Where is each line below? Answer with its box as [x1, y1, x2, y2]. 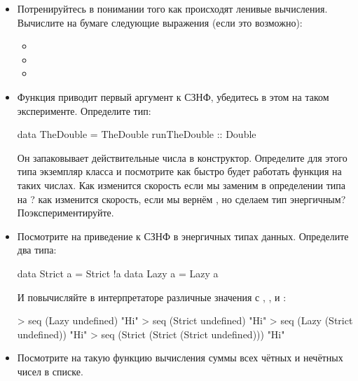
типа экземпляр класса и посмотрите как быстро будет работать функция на [17, 164, 342, 179]
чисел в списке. [17, 363, 83, 378]
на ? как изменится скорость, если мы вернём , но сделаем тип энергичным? [17, 191, 346, 206]
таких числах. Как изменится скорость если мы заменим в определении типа [17, 177, 346, 192]
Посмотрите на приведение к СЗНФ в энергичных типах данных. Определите [17, 228, 349, 243]
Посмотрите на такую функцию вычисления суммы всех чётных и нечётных [17, 350, 343, 365]
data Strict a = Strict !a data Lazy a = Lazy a [17, 265, 219, 280]
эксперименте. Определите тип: [17, 103, 151, 118]
